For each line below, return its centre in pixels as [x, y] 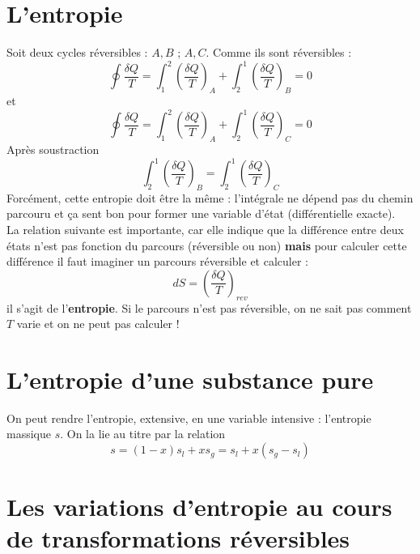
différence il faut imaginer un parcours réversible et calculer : [157, 261]
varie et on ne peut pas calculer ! [98, 324]
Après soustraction [53, 149]
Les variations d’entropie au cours [199, 507]
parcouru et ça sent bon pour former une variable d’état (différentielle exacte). [201, 213]
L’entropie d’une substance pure [190, 379]
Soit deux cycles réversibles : [77, 52]
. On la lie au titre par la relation [143, 434]
